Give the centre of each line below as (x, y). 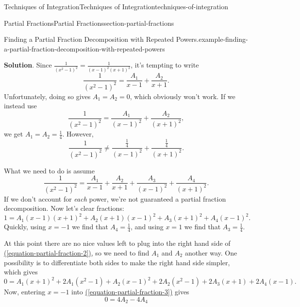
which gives (21, 272)
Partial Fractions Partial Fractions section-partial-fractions (89, 23)
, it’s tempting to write (165, 65)
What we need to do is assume (49, 170)
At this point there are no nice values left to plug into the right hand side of (117, 243)
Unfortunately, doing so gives (47, 96)
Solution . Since (28, 65)
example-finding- (223, 39)
